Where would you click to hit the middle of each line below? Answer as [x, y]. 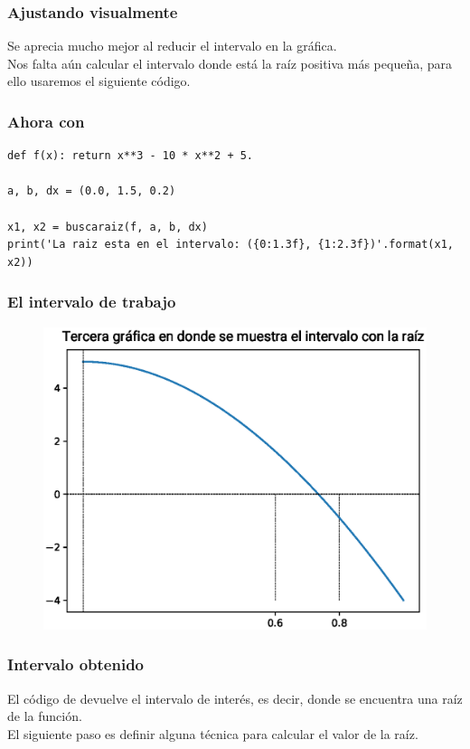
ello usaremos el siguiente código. [99, 81]
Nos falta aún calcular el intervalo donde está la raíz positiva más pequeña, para [230, 63]
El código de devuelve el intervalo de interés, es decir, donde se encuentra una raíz [235, 698]
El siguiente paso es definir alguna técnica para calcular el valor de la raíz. [213, 733]
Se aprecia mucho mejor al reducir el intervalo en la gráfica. [172, 46]
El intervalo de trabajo [92, 302]
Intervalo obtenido [75, 664]
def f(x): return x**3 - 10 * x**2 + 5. [131, 156]
